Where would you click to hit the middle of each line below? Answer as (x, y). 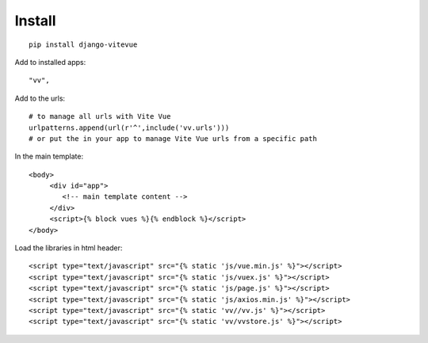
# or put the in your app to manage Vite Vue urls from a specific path (173, 138)
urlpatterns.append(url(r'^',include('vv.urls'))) (129, 128)
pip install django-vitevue (83, 44)
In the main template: (49, 156)
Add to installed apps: (50, 62)
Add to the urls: (40, 98)
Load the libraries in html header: (69, 248)
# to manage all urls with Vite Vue (100, 116)
